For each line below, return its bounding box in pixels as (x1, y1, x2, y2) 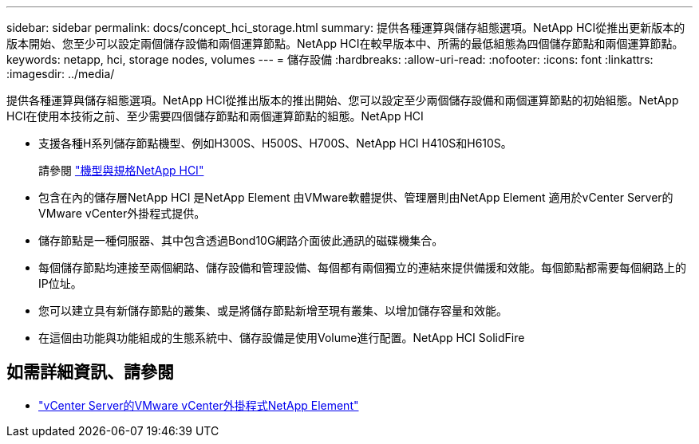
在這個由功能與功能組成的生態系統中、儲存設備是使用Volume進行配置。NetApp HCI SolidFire (38, 331, 525, 344)
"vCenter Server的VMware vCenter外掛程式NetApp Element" (38, 398, 359, 412)
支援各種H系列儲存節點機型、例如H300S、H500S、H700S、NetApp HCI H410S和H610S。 (38, 136, 512, 150)
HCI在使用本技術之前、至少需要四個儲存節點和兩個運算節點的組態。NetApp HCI (6, 109, 424, 123)
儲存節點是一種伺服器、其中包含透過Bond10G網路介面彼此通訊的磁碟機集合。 (38, 234, 444, 247)
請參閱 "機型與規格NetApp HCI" (38, 163, 204, 177)
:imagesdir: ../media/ (6, 67, 115, 81)
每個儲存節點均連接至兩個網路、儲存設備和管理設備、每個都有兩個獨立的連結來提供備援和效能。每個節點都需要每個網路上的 (38, 261, 686, 274)
